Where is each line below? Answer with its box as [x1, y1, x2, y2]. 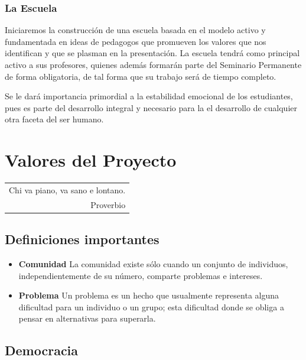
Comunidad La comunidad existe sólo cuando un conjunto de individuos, [18, 257, 288, 270]
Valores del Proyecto [5, 148, 177, 172]
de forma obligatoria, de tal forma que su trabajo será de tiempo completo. [5, 70, 276, 82]
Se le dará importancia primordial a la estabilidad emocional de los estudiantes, [5, 90, 293, 102]
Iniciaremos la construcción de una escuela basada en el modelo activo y [5, 24, 266, 36]
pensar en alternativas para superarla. [18, 312, 156, 325]
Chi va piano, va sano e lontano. [9, 183, 126, 196]
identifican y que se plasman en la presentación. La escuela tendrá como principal [5, 47, 300, 59]
